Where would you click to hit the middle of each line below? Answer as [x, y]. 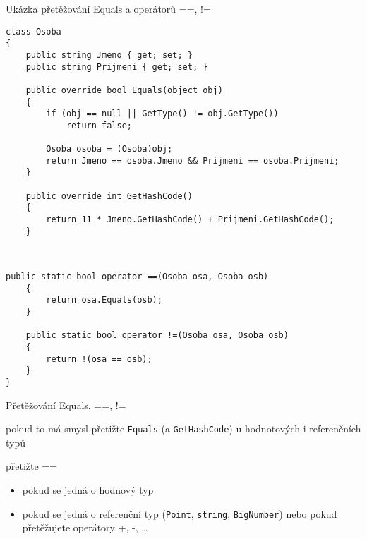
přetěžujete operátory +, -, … [85, 527]
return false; [99, 125]
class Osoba [34, 31]
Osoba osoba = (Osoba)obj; [109, 149]
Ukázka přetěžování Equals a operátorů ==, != [108, 8]
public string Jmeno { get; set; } [109, 55]
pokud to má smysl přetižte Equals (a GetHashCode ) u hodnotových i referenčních [183, 429]
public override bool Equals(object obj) [124, 90]
